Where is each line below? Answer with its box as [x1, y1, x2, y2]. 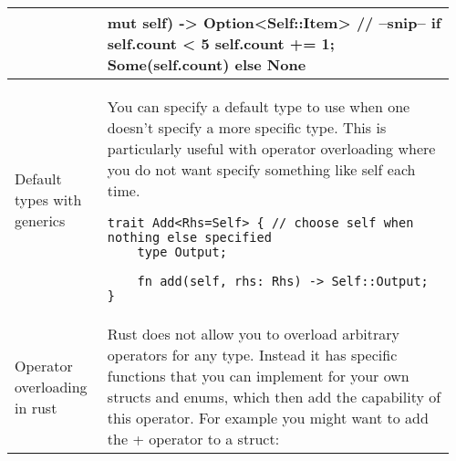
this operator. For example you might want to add [107, 407, 429, 428]
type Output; [137, 245, 227, 259]
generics [15, 210, 66, 231]
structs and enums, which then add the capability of [107, 386, 441, 407]
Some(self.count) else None [107, 54, 306, 75]
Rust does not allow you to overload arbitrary [107, 323, 400, 344]
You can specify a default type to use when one [107, 96, 410, 117]
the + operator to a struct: [107, 428, 280, 449]
